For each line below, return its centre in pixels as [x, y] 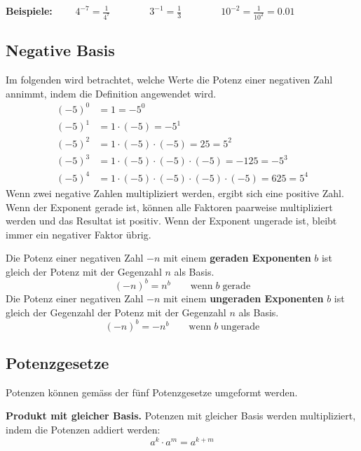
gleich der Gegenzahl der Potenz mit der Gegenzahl [116, 312]
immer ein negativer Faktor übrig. [79, 234]
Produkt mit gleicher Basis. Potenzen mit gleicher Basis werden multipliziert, [181, 416]
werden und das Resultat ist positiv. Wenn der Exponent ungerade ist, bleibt [171, 221]
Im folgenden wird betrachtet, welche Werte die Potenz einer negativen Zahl [169, 80]
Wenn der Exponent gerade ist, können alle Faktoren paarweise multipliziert [169, 207]
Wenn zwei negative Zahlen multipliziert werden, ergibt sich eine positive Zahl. [175, 193]
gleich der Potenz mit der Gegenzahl [84, 271]
